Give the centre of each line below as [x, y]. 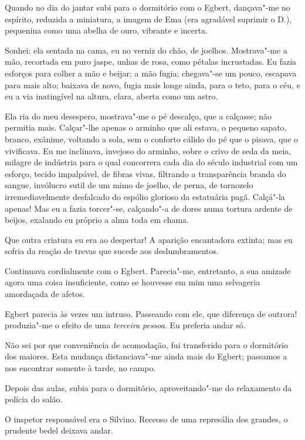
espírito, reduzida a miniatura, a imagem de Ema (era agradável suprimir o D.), [148, 19]
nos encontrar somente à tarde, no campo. [80, 368]
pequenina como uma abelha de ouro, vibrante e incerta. [106, 30]
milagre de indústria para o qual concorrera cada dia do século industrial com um [151, 162]
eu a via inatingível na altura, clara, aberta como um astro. [111, 96]
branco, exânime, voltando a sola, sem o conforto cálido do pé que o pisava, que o [152, 139]
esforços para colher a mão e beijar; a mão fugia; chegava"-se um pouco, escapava [151, 73]
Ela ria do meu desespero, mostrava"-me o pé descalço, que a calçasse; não [138, 116]
